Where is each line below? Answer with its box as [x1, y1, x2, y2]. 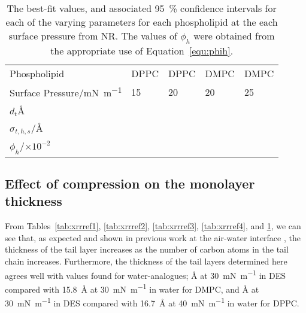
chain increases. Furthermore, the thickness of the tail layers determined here [5, 255, 287, 268]
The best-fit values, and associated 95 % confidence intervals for [7, 1, 277, 15]
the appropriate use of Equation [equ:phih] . [50, 44, 234, 58]
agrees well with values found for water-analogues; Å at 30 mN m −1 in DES [5, 267, 286, 281]
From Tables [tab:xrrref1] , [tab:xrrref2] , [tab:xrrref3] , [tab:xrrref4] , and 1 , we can [5, 220, 301, 232]
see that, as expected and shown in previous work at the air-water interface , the [5, 231, 301, 244]
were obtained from [193, 29, 275, 42]
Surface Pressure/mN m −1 [10, 84, 122, 100]
